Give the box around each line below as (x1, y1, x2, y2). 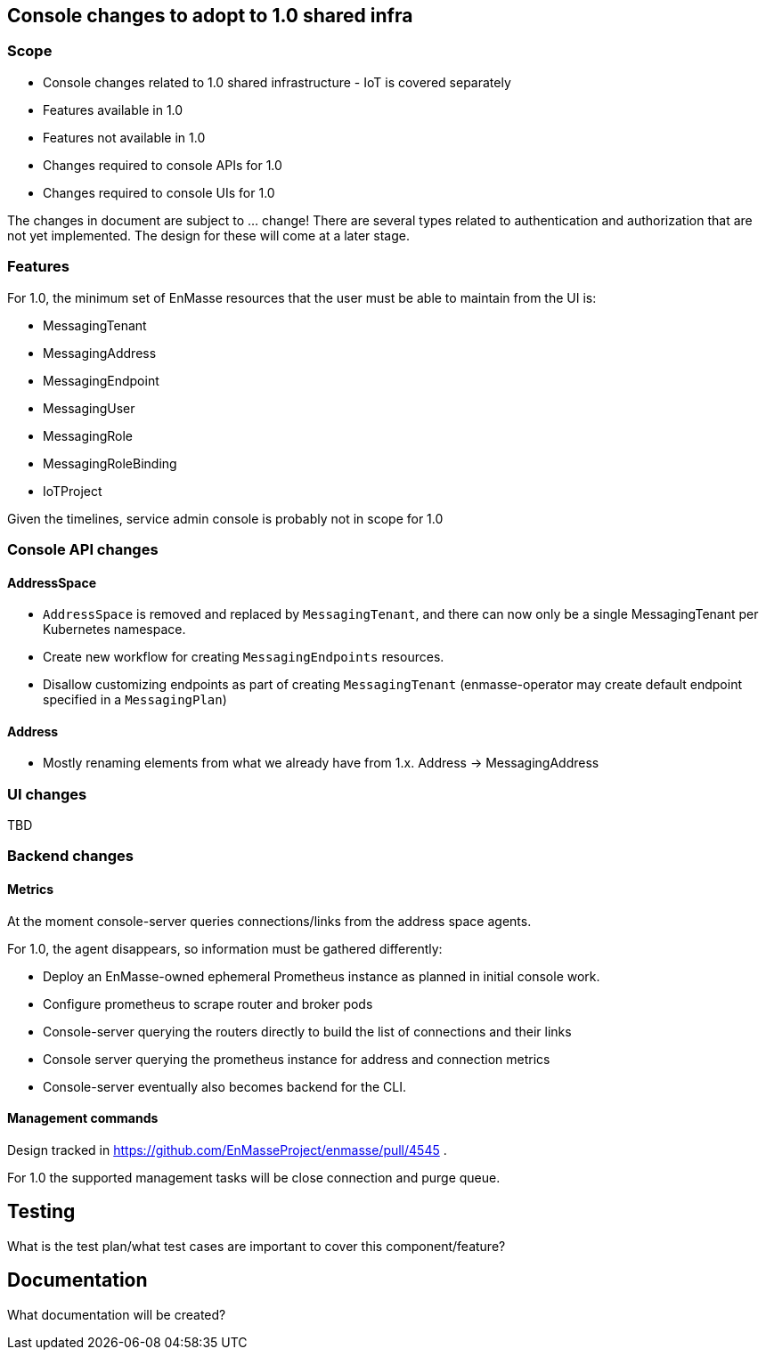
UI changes (7, 784, 87, 803)
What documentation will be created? (7, 1306, 226, 1322)
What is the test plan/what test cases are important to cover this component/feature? (7, 1238, 506, 1254)
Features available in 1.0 (43, 102, 183, 118)
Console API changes (7, 540, 159, 558)
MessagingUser (43, 400, 135, 416)
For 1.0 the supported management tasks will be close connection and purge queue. (7, 1169, 501, 1185)
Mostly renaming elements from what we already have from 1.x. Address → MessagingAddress (43, 755, 599, 771)
